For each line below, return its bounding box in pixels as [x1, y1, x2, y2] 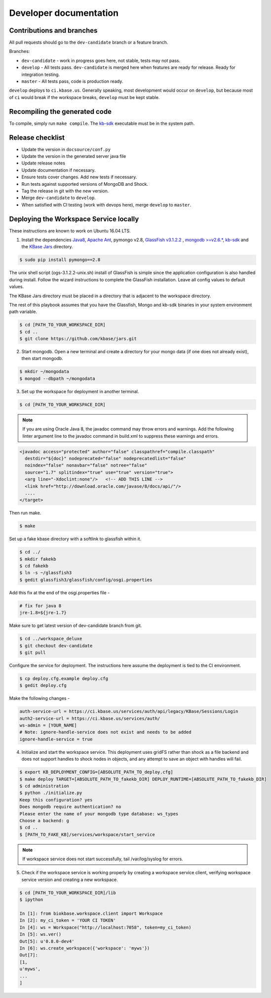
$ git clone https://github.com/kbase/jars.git [19, 336, 137, 342]
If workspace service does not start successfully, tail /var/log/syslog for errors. [22, 856, 184, 862]
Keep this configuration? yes [19, 797, 93, 802]
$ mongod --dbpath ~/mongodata [19, 375, 96, 381]
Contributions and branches [9, 26, 98, 35]
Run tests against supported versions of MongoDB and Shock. [21, 181, 148, 187]
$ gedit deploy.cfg [19, 683, 67, 688]
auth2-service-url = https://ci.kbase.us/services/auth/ [19, 716, 160, 721]
